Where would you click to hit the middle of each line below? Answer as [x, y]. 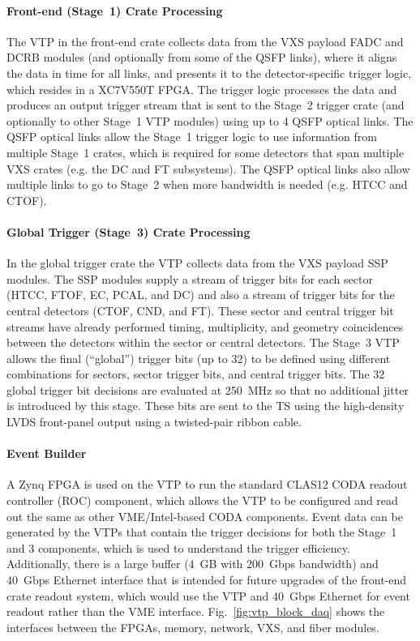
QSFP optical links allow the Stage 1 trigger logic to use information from [192, 137]
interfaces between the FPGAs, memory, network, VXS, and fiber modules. [193, 627]
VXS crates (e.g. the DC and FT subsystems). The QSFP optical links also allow [208, 168]
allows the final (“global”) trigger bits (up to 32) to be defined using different [199, 358]
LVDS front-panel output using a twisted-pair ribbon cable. [154, 422]
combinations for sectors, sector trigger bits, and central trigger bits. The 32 [196, 374]
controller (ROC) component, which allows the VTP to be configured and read [202, 500]
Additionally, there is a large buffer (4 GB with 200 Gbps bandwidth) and [193, 564]
